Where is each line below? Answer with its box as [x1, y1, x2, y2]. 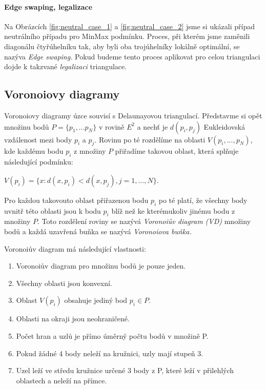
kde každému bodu [4, 146, 64, 156]
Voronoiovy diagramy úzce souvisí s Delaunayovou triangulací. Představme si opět [4, 110, 262, 120]
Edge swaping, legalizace [4, 1, 93, 12]
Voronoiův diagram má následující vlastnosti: [4, 243, 146, 254]
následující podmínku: [4, 156, 73, 167]
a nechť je [137, 121, 168, 132]
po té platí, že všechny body [158, 194, 248, 205]
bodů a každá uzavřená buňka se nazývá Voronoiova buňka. [4, 226, 192, 236]
